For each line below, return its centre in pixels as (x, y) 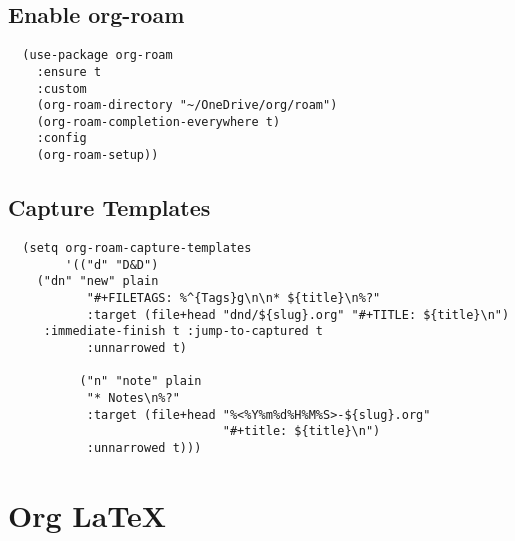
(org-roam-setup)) (97, 155)
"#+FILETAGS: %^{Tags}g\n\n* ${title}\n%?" (233, 297)
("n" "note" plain (140, 381)
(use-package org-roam (97, 55)
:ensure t (69, 71)
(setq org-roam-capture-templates (137, 248)
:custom (61, 88)
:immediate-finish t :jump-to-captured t (183, 331)
